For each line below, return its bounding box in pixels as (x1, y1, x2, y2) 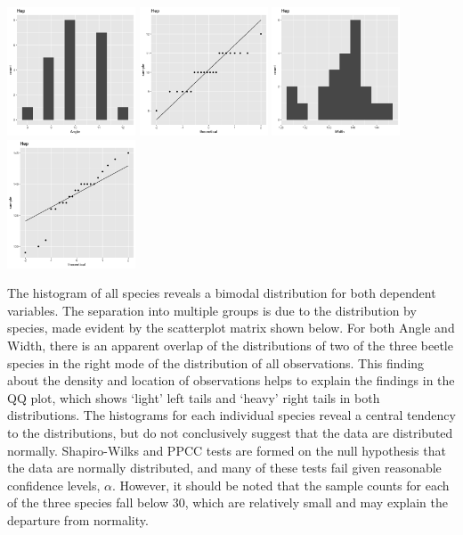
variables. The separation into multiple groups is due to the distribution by (7, 300, 417, 319)
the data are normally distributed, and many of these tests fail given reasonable (7, 458, 442, 477)
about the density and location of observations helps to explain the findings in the (7, 371, 455, 390)
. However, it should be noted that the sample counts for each (111, 475, 450, 494)
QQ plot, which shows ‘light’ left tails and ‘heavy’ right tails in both (7, 388, 380, 407)
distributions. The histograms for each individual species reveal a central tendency (7, 406, 456, 424)
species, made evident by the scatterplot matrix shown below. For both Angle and (7, 318, 455, 337)
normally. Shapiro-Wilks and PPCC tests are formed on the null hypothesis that (7, 440, 446, 459)
